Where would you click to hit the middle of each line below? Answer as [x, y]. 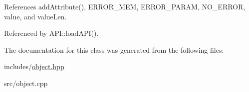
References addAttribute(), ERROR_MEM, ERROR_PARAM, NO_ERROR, [125, 6]
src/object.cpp [26, 83]
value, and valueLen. [35, 16]
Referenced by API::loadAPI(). [51, 33]
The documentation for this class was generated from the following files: [114, 49]
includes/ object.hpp [34, 66]
